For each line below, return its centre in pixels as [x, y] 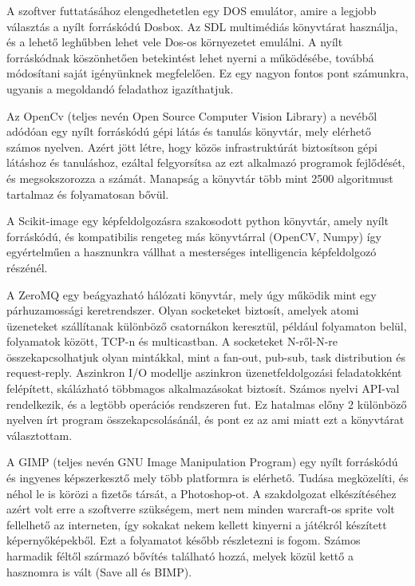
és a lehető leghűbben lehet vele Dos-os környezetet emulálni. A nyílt [175, 42]
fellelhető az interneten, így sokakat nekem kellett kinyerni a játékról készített [197, 524]
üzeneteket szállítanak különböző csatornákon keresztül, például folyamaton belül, [207, 325]
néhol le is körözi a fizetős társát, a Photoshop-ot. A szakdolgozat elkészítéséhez [202, 493]
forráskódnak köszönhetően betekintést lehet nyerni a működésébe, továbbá [190, 57]
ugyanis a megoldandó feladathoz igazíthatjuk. [120, 88]
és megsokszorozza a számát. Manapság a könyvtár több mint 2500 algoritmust [200, 178]
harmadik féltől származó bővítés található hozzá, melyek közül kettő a [180, 556]
